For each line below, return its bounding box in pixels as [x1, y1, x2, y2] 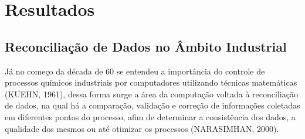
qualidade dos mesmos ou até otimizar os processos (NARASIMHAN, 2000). [5, 122, 279, 134]
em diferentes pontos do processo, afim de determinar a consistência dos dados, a [5, 110, 296, 123]
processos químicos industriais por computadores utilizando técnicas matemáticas [5, 76, 297, 89]
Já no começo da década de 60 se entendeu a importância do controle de [5, 65, 265, 77]
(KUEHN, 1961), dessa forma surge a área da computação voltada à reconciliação [5, 87, 298, 100]
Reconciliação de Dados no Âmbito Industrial [5, 37, 287, 55]
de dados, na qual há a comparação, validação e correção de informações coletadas [5, 99, 300, 111]
